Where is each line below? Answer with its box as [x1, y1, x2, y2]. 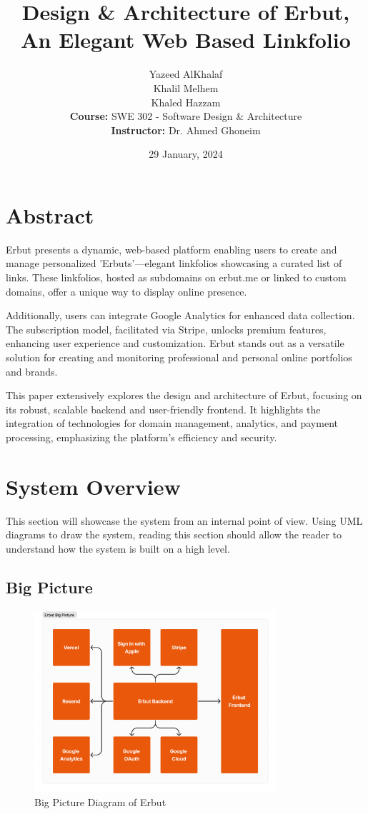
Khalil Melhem [153, 80, 219, 95]
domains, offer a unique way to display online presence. [6, 283, 247, 298]
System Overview [6, 471, 181, 501]
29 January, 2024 [149, 146, 223, 161]
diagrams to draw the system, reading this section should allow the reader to [6, 527, 342, 542]
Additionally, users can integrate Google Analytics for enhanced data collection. [6, 308, 355, 323]
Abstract [6, 200, 94, 229]
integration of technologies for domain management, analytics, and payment [6, 416, 338, 431]
